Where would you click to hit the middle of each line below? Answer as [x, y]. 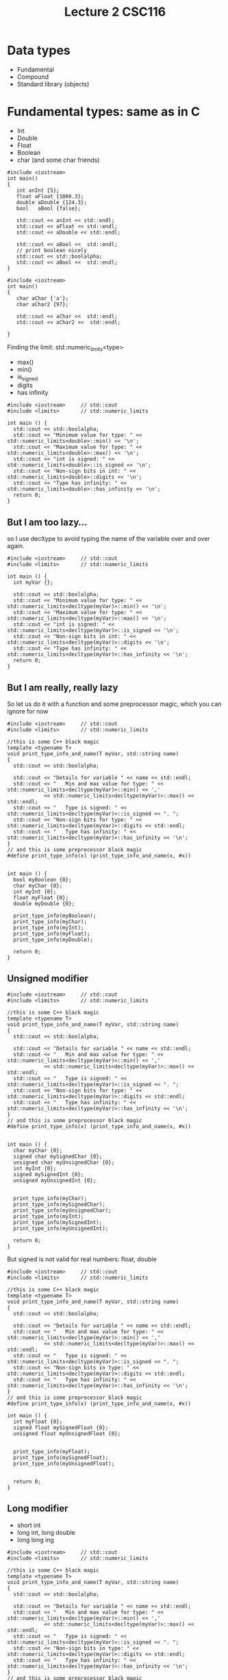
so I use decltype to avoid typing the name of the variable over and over [109, 539]
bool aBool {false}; [48, 208]
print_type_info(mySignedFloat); [61, 1457]
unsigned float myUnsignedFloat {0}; [67, 1433]
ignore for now [28, 711]
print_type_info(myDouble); [53, 940]
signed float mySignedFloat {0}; [61, 1427]
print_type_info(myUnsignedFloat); [64, 1463]
